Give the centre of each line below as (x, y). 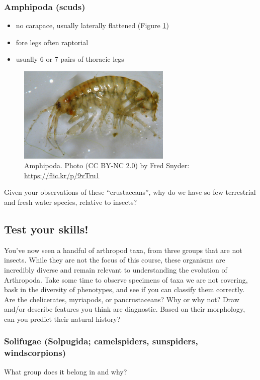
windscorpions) (35, 353)
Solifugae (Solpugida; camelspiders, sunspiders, (101, 341)
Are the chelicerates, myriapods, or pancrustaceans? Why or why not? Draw (122, 299)
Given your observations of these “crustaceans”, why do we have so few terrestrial (130, 192)
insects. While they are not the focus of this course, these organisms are (115, 260)
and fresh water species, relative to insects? (71, 202)
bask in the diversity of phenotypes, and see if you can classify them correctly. (124, 289)
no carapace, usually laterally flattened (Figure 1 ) (92, 25)
